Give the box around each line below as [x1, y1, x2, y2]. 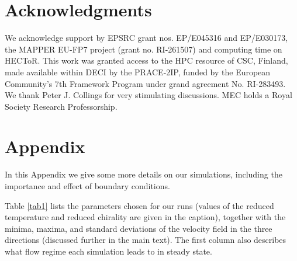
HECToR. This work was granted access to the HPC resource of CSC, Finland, [5, 54, 288, 67]
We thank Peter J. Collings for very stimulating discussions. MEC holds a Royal [5, 89, 292, 101]
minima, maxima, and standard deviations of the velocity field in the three [5, 222, 272, 234]
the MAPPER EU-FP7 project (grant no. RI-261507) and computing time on [5, 43, 282, 55]
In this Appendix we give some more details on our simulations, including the [5, 168, 282, 180]
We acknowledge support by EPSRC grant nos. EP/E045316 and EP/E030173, [5, 32, 288, 44]
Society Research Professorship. [5, 100, 118, 112]
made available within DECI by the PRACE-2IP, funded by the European [5, 65, 271, 78]
